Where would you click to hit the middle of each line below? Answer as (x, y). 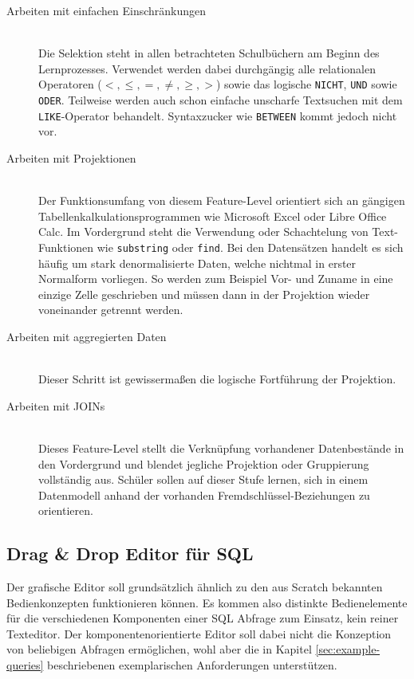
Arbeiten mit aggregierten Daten (87, 336)
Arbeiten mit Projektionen (71, 157)
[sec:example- (348, 649)
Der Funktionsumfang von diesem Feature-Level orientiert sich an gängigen (222, 200)
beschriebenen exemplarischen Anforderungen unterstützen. (192, 665)
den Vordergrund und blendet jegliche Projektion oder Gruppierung (204, 463)
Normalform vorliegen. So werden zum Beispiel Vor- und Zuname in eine (216, 279)
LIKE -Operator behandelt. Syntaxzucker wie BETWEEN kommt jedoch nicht (218, 115)
